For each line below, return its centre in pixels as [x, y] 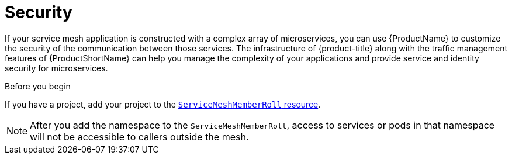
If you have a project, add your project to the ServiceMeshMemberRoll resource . [163, 104]
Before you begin [38, 86]
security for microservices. [56, 68]
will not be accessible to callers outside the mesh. [139, 136]
